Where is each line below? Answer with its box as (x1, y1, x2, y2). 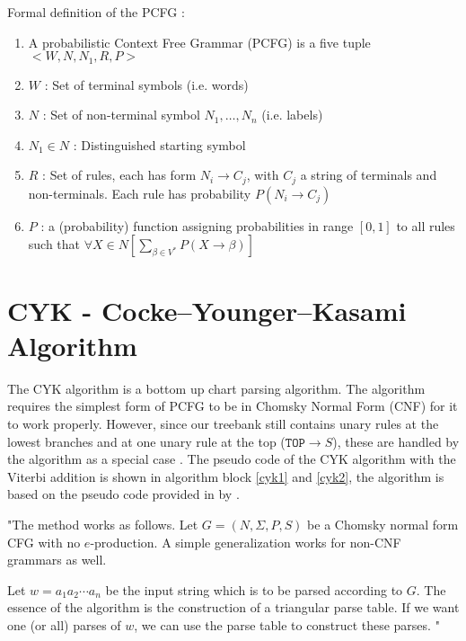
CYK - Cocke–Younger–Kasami (7, 291, 407, 328)
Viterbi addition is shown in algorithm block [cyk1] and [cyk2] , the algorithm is (7, 467, 444, 485)
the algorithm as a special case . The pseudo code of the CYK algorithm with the (7, 450, 456, 468)
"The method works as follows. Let (7, 514, 198, 533)
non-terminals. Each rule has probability (28, 183, 251, 202)
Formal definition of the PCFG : (7, 3, 185, 21)
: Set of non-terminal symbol (42, 105, 200, 124)
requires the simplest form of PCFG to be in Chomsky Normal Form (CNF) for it (7, 396, 458, 415)
